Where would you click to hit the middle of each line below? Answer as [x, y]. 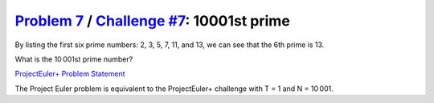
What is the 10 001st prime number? [74, 59]
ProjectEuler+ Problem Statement [70, 74]
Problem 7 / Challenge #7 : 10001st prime [153, 21]
